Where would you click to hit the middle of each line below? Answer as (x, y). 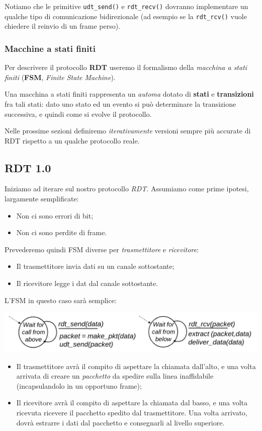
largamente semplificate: (42, 199)
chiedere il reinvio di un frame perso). (63, 26)
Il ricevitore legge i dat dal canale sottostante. (87, 283)
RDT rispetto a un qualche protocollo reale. (72, 140)
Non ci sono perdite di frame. (62, 232)
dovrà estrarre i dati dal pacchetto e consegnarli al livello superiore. (120, 422)
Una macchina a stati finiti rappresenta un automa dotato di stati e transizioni (129, 94)
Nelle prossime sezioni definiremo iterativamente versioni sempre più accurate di (128, 131)
